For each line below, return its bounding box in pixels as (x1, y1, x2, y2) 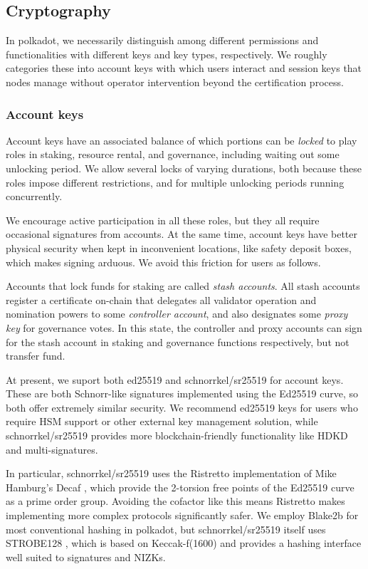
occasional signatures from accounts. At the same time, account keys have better (6, 226, 358, 241)
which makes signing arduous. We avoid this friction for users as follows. (6, 254, 321, 269)
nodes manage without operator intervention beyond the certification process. (6, 74, 344, 89)
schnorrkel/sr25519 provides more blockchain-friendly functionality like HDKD (6, 428, 348, 443)
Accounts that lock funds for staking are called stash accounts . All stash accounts (6, 278, 360, 293)
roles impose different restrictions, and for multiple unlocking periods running (6, 174, 345, 189)
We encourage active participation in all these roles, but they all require (6, 212, 320, 227)
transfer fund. (6, 348, 65, 363)
